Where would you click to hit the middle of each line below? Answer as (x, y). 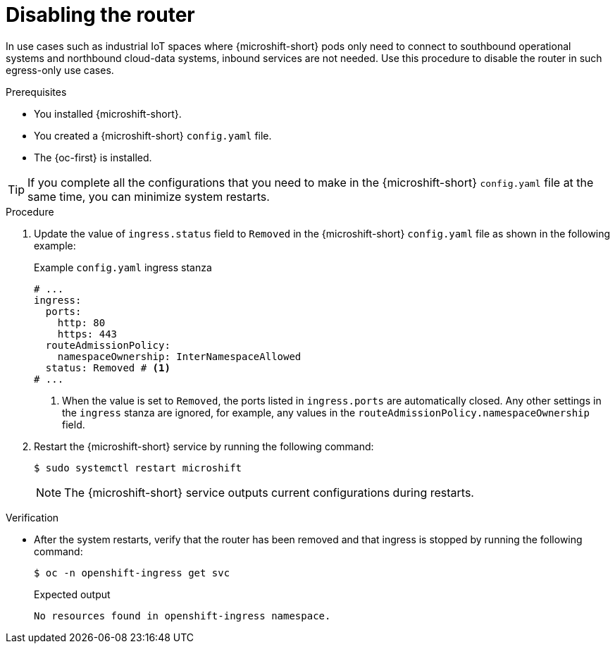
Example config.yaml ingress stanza (123, 267)
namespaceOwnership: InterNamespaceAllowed (179, 356)
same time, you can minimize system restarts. (149, 196)
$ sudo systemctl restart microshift (138, 468)
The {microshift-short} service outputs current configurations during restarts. (269, 492)
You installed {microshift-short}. (108, 113)
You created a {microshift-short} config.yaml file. (153, 135)
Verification (32, 517)
